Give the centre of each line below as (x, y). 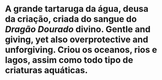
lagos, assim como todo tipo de (69, 60)
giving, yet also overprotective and (77, 40)
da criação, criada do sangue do (71, 19)
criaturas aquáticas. (47, 70)
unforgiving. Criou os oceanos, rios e (81, 50)
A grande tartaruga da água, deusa (77, 9)
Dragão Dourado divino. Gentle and (78, 29)
